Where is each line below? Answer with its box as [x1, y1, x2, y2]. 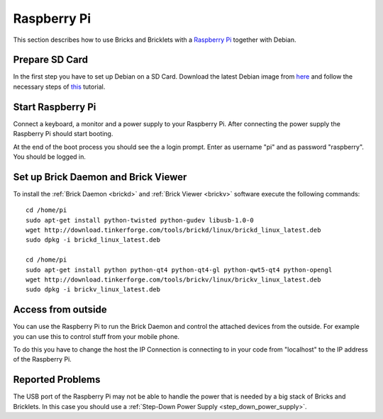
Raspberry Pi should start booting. [13, 130, 113, 138]
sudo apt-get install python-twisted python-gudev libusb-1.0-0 [26, 216, 255, 224]
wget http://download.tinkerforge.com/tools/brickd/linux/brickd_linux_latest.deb [26, 226, 321, 234]
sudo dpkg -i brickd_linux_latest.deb [26, 236, 161, 244]
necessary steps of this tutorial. [13, 82, 106, 91]
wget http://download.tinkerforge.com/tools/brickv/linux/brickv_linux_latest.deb [26, 275, 321, 284]
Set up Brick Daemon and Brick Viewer [13, 171, 187, 183]
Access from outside [13, 303, 108, 315]
